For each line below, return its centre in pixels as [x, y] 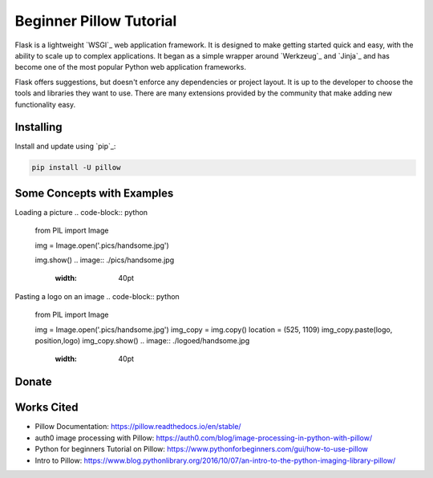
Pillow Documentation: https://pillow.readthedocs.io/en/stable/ [138, 427]
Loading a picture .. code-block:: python [81, 212]
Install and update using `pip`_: [65, 146]
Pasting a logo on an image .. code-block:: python [97, 296]
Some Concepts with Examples [94, 193]
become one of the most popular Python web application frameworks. [130, 67]
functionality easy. [45, 104]
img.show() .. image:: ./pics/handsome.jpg [105, 260]
